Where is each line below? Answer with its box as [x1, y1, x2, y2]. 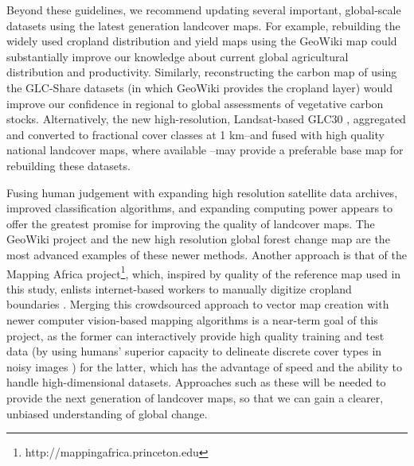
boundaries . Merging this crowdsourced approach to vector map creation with [6, 296, 389, 313]
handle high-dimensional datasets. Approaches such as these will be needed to [6, 374, 386, 390]
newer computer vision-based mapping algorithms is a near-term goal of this [6, 311, 378, 328]
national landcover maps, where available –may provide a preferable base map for [6, 142, 404, 158]
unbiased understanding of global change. [6, 405, 208, 421]
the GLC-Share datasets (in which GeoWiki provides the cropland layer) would [6, 79, 393, 95]
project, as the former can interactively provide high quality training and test [6, 327, 385, 344]
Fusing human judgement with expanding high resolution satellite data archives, [6, 184, 398, 200]
